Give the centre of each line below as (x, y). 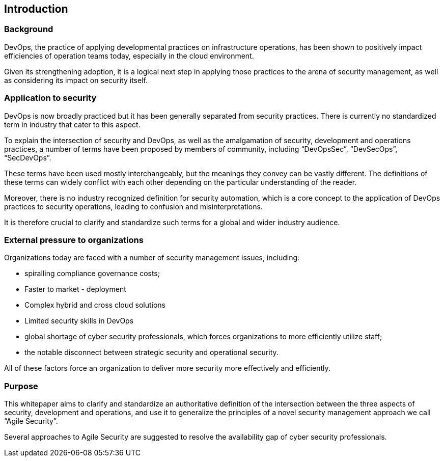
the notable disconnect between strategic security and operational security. (151, 352)
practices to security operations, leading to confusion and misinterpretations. (133, 206)
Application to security (50, 98)
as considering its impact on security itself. (76, 80)
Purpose (21, 386)
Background (29, 29)
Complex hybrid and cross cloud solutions (95, 305)
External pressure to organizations (74, 240)
